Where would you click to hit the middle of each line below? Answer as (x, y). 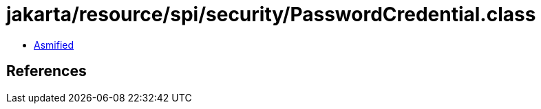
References (46, 71)
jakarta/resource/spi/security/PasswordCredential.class (271, 14)
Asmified (54, 45)
